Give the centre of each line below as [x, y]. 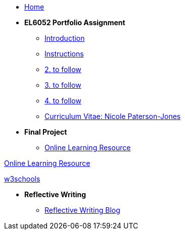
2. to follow [63, 69]
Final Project [46, 132]
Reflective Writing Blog [82, 210]
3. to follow [63, 85]
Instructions [64, 54]
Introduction [65, 38]
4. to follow [63, 101]
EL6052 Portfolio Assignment [75, 22]
